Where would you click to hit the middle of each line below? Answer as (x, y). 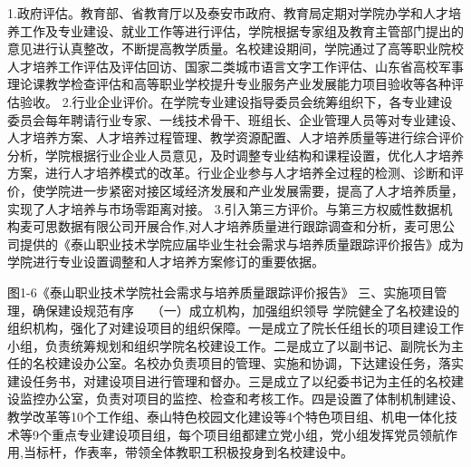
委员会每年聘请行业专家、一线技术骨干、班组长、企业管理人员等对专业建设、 (235, 119)
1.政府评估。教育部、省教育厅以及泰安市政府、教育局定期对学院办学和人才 (228, 13)
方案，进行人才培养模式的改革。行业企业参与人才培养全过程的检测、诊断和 (229, 173)
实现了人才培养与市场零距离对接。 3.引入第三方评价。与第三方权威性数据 (224, 208)
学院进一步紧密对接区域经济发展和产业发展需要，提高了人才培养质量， (254, 190)
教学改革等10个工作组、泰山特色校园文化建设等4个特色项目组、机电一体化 (226, 417)
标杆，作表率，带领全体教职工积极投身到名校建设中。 (194, 452)
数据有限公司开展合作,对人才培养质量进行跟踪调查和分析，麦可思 (250, 226)
